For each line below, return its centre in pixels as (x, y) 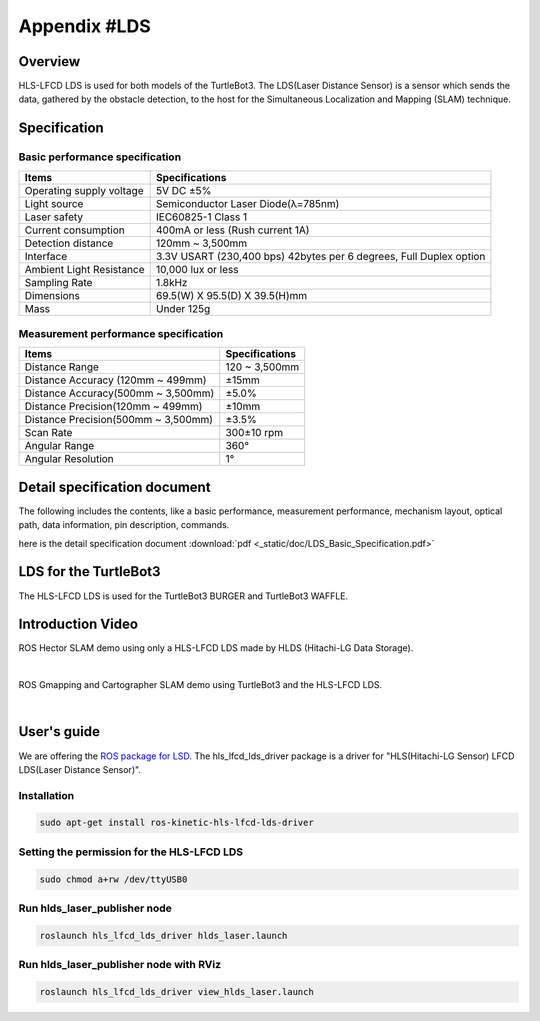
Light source (54, 203)
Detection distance (69, 243)
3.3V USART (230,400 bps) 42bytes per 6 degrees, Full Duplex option (320, 256)
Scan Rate (48, 433)
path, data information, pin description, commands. (124, 525)
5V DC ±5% (183, 190)
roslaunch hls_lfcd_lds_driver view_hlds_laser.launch (176, 991)
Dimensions (52, 295)
